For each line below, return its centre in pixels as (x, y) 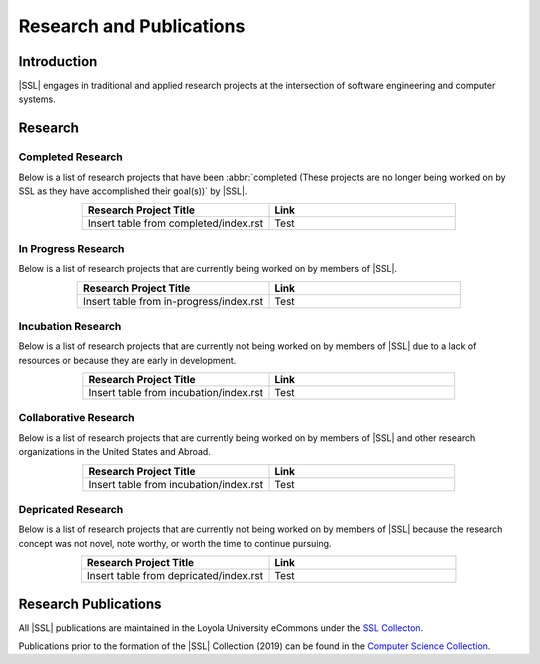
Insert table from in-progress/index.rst (173, 301)
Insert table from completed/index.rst (175, 223)
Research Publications (90, 603)
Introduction (58, 61)
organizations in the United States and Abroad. (115, 452)
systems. (37, 99)
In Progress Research (71, 248)
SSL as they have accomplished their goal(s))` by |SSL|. (133, 191)
